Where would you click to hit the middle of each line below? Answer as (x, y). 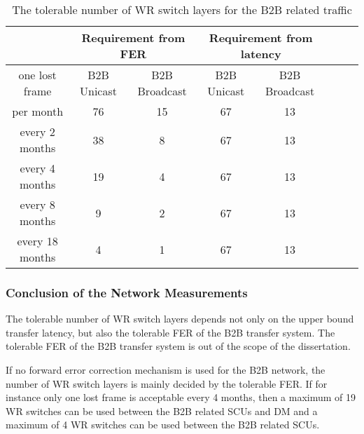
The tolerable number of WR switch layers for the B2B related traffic (182, 9)
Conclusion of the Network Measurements (127, 292)
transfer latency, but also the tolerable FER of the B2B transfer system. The (170, 332)
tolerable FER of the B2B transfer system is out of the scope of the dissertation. (178, 346)
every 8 (37, 204)
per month (38, 111)
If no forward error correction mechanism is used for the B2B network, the (166, 369)
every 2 (37, 131)
